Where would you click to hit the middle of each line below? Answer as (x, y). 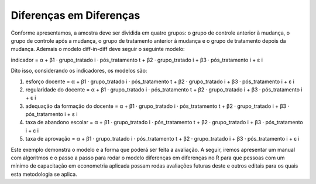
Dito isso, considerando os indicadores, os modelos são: (79, 71)
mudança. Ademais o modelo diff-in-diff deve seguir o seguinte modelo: (98, 49)
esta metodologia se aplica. (44, 174)
